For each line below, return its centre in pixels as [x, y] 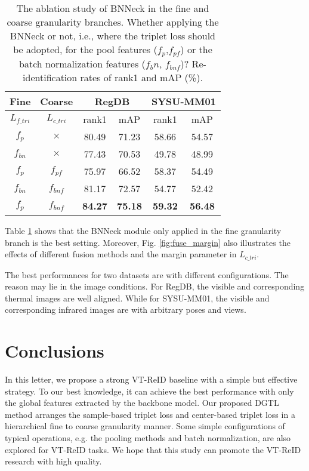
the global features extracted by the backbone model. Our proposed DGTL [142, 403]
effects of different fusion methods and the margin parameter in [121, 254]
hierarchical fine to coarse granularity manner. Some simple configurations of [145, 426]
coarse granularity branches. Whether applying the [113, 22]
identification [50, 77]
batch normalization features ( [82, 63]
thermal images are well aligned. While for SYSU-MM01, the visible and [137, 298]
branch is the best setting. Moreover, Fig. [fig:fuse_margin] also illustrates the [148, 242]
